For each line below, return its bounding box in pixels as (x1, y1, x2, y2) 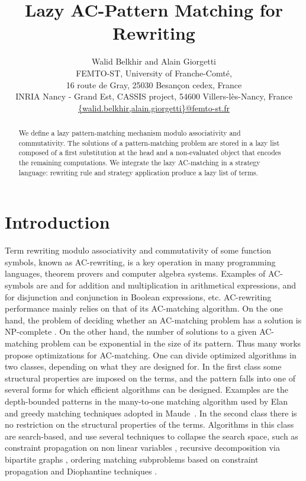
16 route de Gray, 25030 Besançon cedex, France (66, 78, 242, 91)
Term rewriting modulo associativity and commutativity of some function (5, 244, 271, 256)
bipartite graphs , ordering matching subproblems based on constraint (5, 453, 259, 465)
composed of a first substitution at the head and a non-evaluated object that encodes (18, 147, 281, 158)
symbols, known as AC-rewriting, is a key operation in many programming (5, 255, 276, 268)
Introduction (5, 210, 110, 234)
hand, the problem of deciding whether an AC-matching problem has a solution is (5, 313, 302, 326)
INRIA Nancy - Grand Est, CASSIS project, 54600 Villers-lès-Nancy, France (15, 90, 292, 102)
